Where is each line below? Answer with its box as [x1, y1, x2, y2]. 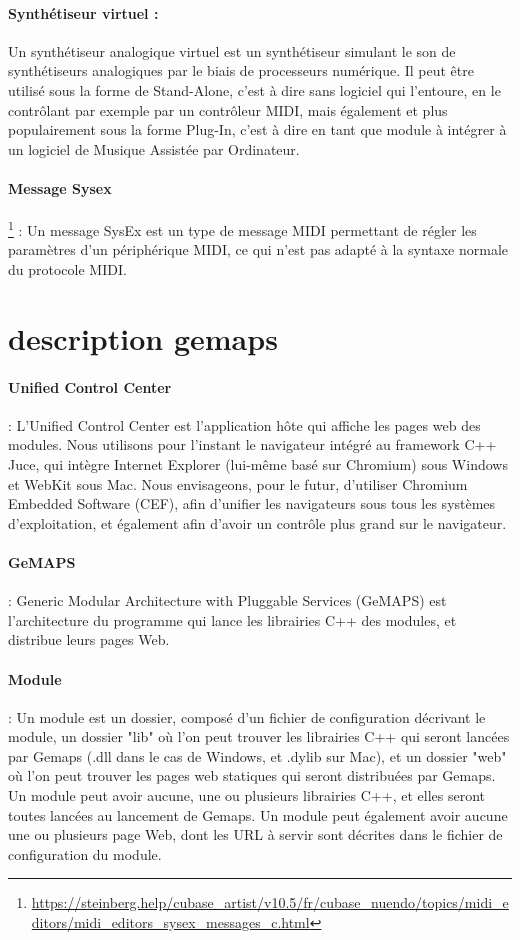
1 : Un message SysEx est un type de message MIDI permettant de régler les [8, 217, 477, 240]
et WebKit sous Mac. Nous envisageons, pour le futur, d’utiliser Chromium [8, 473, 468, 494]
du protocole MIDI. [8, 259, 127, 279]
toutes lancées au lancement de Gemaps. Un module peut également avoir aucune [8, 804, 508, 825]
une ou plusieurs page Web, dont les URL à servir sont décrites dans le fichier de [8, 824, 503, 845]
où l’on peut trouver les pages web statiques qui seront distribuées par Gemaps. [8, 765, 496, 786]
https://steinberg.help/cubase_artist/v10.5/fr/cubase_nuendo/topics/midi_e [31, 892, 509, 913]
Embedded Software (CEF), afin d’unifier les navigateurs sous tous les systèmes [8, 493, 496, 514]
